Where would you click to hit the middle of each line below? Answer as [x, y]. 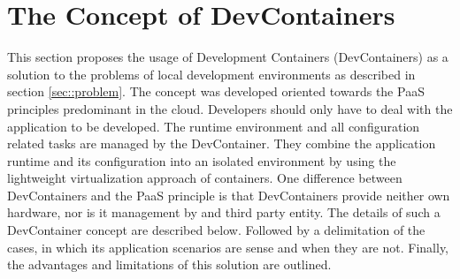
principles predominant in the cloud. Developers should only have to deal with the [230, 108]
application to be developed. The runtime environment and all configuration [214, 126]
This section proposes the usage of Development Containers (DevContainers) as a [228, 57]
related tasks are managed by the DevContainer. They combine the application [222, 143]
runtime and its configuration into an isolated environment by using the [202, 160]
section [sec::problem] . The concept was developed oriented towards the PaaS [216, 91]
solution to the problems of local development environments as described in [211, 74]
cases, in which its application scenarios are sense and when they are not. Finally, [228, 247]
